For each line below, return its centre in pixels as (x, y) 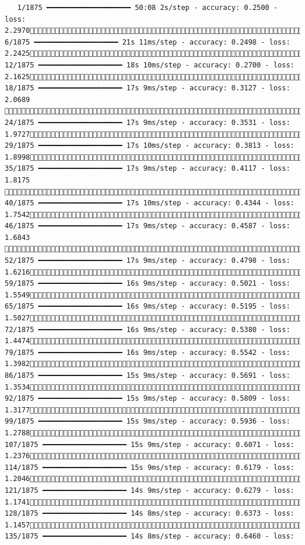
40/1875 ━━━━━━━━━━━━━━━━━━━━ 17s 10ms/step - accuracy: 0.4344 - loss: (150, 203)
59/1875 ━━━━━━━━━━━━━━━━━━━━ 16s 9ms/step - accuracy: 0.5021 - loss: (148, 284)
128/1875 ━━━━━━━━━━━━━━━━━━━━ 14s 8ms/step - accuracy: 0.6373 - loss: (150, 514)
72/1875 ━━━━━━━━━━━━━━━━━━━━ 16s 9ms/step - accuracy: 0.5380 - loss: (148, 329)
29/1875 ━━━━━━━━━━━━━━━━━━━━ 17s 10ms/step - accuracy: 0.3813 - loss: (150, 146)
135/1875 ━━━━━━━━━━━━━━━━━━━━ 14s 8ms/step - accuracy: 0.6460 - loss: (150, 536)
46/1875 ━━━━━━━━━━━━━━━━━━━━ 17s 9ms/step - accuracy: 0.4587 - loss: (148, 226)
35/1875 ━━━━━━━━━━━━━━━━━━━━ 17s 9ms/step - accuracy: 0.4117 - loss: (148, 169)
